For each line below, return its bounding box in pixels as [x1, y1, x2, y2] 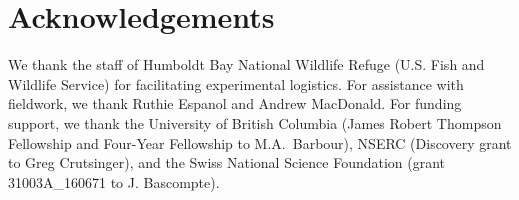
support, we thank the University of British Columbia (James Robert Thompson [8, 112, 502, 133]
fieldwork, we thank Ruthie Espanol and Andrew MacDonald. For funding [8, 93, 462, 114]
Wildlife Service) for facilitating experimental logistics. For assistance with [8, 73, 464, 94]
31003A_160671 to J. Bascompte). [8, 171, 220, 192]
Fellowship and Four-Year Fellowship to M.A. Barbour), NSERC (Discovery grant [8, 132, 512, 153]
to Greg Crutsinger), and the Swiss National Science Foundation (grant [8, 152, 446, 173]
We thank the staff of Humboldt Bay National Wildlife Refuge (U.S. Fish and [8, 54, 485, 75]
